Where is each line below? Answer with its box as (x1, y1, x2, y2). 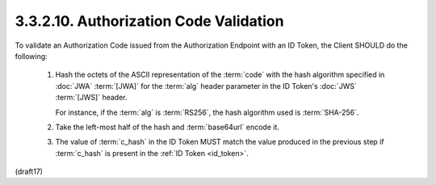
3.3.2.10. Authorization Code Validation (15, 12, 284, 30)
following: (15, 51, 48, 61)
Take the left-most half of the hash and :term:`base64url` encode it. (55, 122, 280, 132)
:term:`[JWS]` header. (55, 93, 128, 103)
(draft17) (15, 166, 44, 177)
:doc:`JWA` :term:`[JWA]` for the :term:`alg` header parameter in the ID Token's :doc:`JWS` (55, 81, 357, 90)
